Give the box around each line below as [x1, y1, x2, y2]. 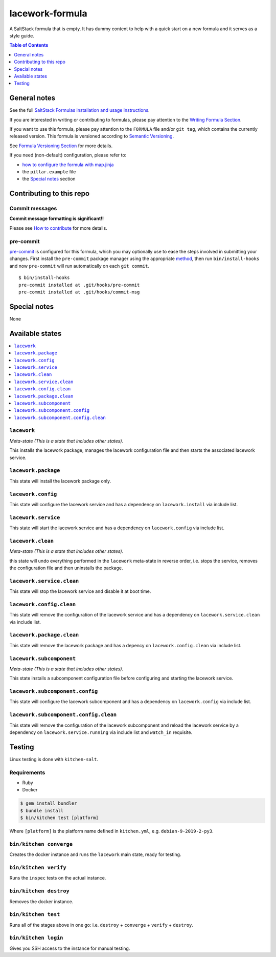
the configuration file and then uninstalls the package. [9, 565, 123, 571]
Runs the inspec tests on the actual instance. [9, 875, 106, 881]
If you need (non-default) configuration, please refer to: [9, 152, 127, 158]
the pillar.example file [22, 168, 76, 174]
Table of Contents [9, 42, 49, 48]
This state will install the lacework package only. [9, 477, 111, 484]
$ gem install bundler [20, 801, 77, 806]
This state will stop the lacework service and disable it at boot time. [9, 588, 151, 594]
